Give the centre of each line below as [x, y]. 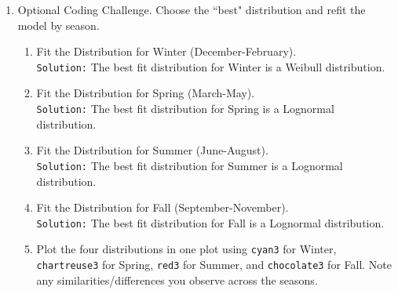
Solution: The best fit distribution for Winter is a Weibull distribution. [211, 66]
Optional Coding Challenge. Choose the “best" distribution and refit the [192, 9]
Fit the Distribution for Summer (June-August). [152, 150]
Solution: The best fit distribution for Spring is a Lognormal [185, 109]
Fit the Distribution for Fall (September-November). [162, 207]
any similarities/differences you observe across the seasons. [177, 279]
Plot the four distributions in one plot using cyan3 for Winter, [186, 249]
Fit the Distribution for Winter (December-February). [166, 51]
